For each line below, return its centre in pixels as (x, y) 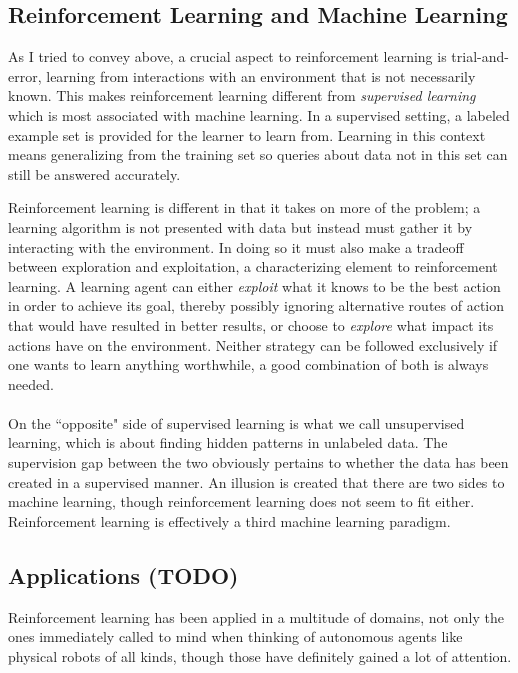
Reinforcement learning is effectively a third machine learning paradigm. (229, 520)
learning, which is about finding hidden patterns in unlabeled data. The (228, 442)
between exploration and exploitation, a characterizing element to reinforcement (253, 266)
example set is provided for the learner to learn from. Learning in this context (247, 134)
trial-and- (480, 56)
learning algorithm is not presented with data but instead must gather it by (240, 226)
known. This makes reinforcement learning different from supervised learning (242, 95)
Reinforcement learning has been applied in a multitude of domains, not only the (256, 616)
